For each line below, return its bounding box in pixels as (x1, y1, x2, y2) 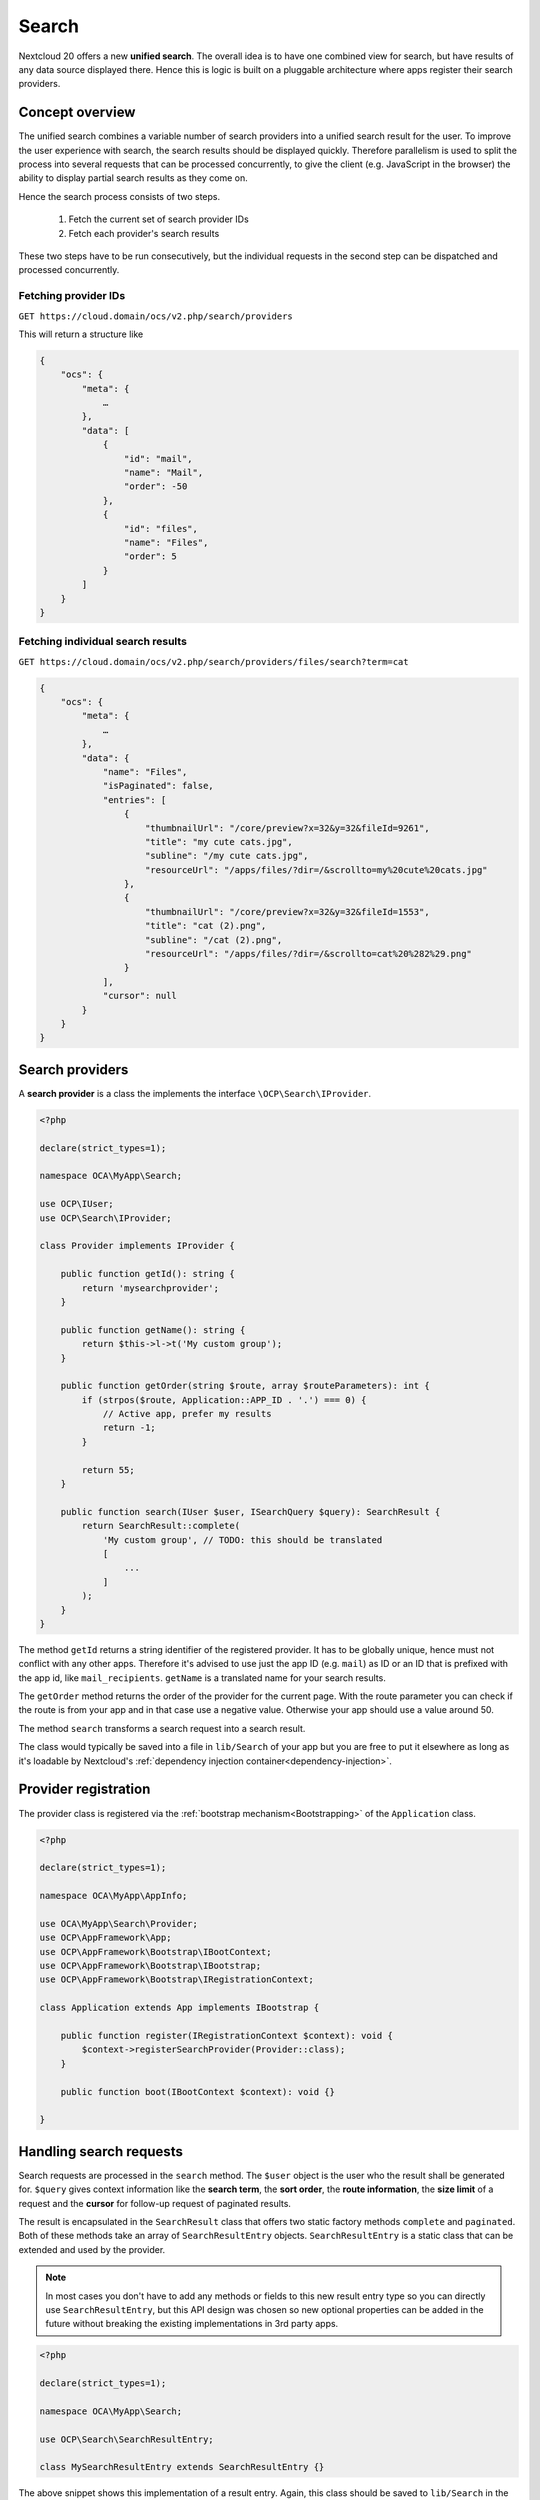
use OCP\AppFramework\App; (39, 1932, 172, 1944)
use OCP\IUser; (39, 1198, 114, 1210)
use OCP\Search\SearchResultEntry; (39, 2433, 214, 2445)
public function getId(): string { (60, 1268, 235, 1280)
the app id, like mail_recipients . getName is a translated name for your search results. (18, 1671, 387, 1684)
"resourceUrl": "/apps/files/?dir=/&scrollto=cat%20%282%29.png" (145, 948, 472, 960)
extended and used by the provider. (18, 2243, 166, 2255)
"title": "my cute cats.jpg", (145, 836, 294, 847)
